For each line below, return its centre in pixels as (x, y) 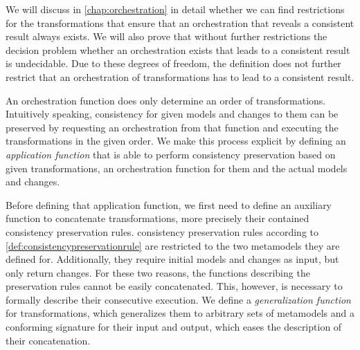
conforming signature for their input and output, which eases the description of (174, 327)
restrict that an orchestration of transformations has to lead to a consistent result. (180, 76)
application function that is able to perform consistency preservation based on (171, 154)
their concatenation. (48, 340)
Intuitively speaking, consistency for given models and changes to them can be (172, 114)
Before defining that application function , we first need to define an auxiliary (169, 204)
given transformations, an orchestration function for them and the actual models (177, 168)
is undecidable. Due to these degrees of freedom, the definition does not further (173, 63)
